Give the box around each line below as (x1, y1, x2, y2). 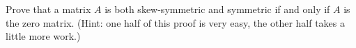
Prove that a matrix (6, 2, 91, 16)
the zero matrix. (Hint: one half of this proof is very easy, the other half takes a (6, 15, 346, 29)
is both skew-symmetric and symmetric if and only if (105, 2, 330, 16)
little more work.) (6, 29, 81, 43)
